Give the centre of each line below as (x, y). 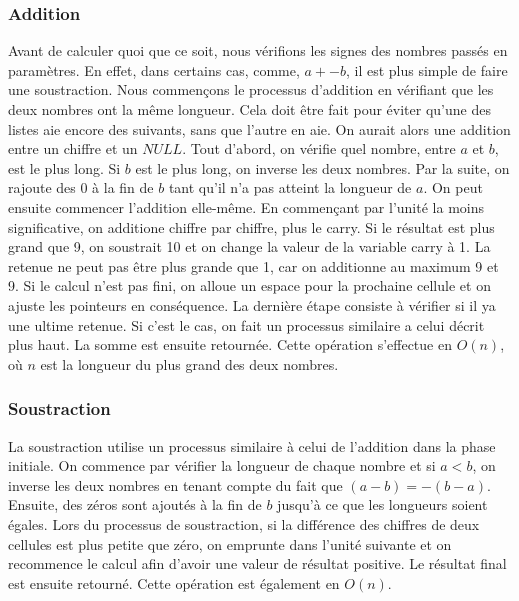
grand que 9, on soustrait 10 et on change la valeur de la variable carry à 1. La (249, 246)
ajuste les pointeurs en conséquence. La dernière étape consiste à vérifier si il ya (252, 304)
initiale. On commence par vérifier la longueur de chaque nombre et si (222, 465)
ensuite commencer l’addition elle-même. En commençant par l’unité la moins (246, 206)
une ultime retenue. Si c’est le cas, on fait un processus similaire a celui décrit (246, 324)
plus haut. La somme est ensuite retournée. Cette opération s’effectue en (230, 344)
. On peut (453, 187)
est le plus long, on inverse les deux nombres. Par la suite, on (322, 167)
